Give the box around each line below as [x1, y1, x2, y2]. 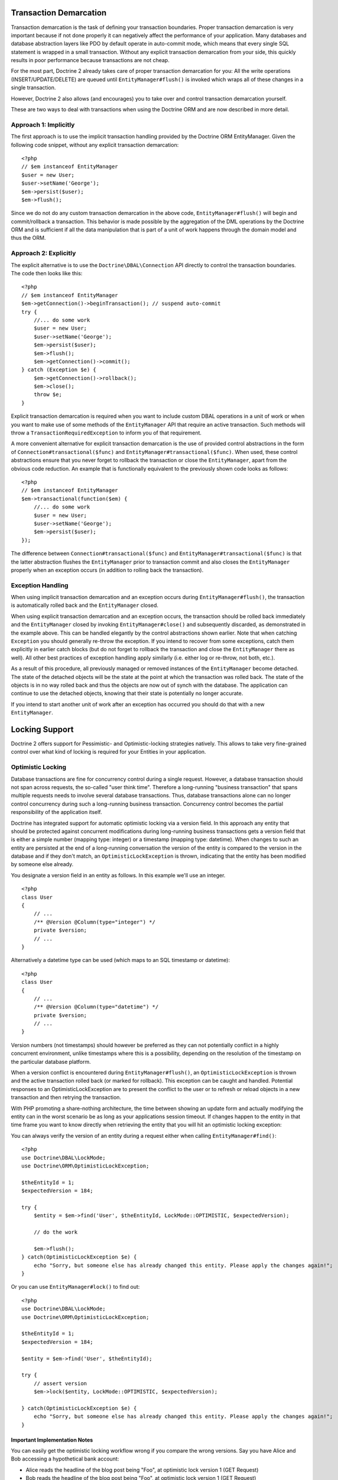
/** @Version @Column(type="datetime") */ [33, 1003, 159, 1011]
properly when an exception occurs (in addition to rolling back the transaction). [11, 566, 204, 574]
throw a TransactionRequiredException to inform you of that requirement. [11, 429, 202, 436]
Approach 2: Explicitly [11, 249, 76, 258]
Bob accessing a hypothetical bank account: [11, 1455, 119, 1462]
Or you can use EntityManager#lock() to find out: [11, 1283, 140, 1291]
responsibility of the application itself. [11, 809, 103, 816]
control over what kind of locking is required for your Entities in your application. [11, 748, 206, 755]
